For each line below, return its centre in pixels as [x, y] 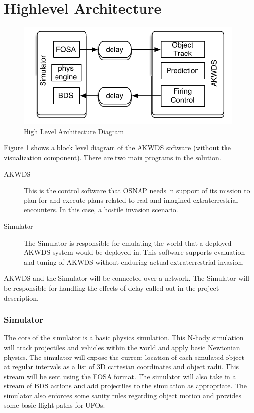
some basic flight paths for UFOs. [55, 405]
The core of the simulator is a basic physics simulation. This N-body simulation [124, 338]
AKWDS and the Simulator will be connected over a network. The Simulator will [127, 278]
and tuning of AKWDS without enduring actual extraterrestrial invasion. [134, 262]
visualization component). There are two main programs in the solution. [113, 157]
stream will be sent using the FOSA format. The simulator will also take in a [120, 376]
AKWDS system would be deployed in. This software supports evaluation [134, 252]
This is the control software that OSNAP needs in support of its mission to [137, 190]
